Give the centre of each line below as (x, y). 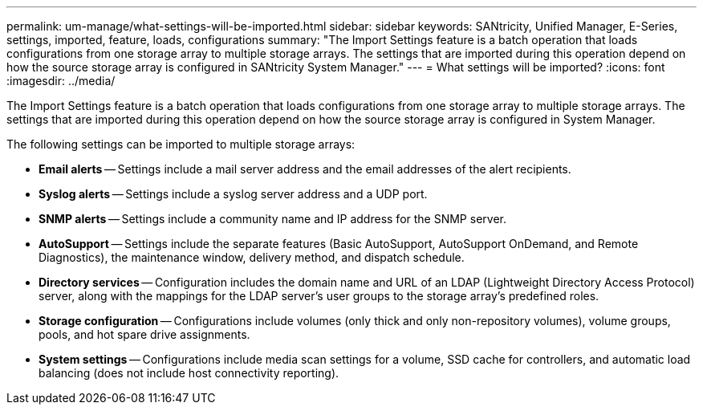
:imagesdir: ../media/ (61, 81)
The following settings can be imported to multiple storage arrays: (181, 144)
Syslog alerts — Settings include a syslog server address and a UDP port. (233, 194)
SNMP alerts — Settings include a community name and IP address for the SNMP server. (272, 219)
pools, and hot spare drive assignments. (144, 334)
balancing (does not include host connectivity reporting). (189, 373)
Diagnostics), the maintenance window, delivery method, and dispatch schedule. (252, 257)
